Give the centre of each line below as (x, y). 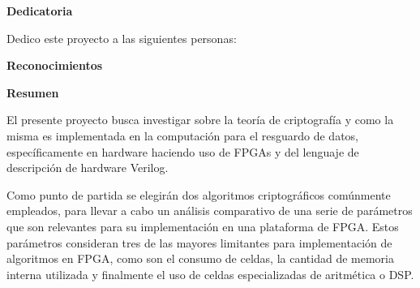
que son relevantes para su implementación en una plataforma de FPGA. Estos (203, 226)
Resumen (33, 92)
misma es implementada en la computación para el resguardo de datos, (182, 135)
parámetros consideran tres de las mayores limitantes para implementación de (199, 242)
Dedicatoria (40, 11)
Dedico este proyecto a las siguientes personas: (122, 38)
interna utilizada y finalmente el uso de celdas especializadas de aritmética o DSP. (210, 274)
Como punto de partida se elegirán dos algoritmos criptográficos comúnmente (199, 194)
